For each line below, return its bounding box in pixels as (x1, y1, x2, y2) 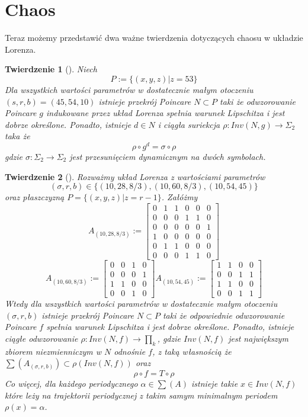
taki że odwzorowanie (220, 95, 296, 107)
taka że (5, 130, 30, 142)
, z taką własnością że (152, 345, 232, 357)
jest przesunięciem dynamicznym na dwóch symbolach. (69, 150, 266, 162)
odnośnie (114, 345, 146, 357)
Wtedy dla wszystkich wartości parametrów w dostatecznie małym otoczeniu (5, 297, 278, 310)
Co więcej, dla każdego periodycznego (5, 377, 138, 390)
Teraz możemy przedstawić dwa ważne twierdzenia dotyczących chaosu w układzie (5, 31, 303, 44)
